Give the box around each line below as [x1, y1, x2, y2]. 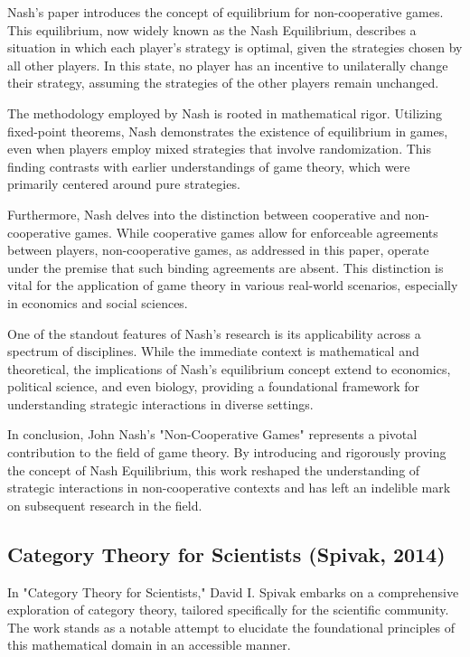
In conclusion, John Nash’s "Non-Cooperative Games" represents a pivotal [7, 425, 418, 444]
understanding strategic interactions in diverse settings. [7, 394, 314, 413]
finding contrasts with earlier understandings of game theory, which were [7, 156, 410, 175]
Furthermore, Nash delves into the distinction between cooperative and [7, 204, 400, 223]
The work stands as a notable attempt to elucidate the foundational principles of [7, 617, 456, 636]
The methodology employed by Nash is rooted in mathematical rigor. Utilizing [7, 103, 442, 122]
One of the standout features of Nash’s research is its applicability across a [7, 324, 421, 343]
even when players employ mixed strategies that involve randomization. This [7, 139, 432, 158]
